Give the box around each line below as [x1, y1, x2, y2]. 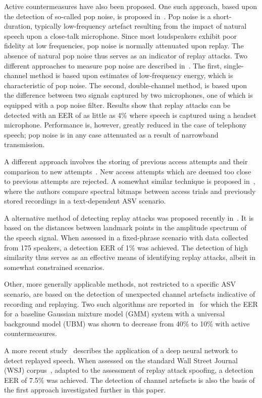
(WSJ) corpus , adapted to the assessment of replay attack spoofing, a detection [4, 365, 253, 375]
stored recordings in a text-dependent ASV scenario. [4, 195, 166, 206]
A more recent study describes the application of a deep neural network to [4, 345, 238, 355]
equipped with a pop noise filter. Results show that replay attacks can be [4, 99, 231, 110]
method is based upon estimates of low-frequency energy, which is [29, 70, 233, 81]
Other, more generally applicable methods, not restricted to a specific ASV [4, 279, 236, 289]
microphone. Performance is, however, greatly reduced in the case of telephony [4, 119, 247, 130]
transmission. [4, 139, 45, 150]
